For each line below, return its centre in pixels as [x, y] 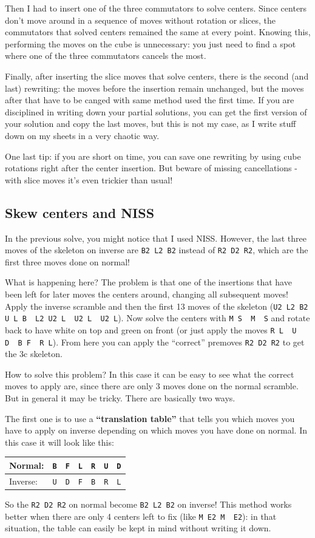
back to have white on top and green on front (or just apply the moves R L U [151, 329]
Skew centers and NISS [80, 212]
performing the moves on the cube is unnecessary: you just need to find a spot [151, 43]
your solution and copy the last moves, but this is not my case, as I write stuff [151, 124]
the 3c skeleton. [34, 354]
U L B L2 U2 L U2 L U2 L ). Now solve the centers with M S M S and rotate [157, 318]
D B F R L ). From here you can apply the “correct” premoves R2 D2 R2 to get [155, 342]
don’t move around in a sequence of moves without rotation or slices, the [141, 20]
